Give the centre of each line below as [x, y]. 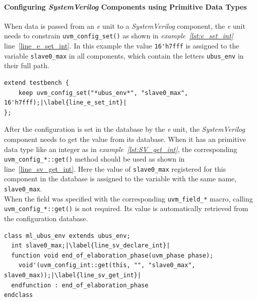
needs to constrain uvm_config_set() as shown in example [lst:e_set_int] [119, 36]
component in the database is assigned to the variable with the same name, [120, 179]
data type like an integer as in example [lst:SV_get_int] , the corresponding [121, 149]
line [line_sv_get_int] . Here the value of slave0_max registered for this [115, 168]
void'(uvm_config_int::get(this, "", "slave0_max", [107, 265]
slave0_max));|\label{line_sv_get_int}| [73, 275]
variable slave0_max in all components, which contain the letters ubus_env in [124, 55]
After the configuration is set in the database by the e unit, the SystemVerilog [124, 129]
